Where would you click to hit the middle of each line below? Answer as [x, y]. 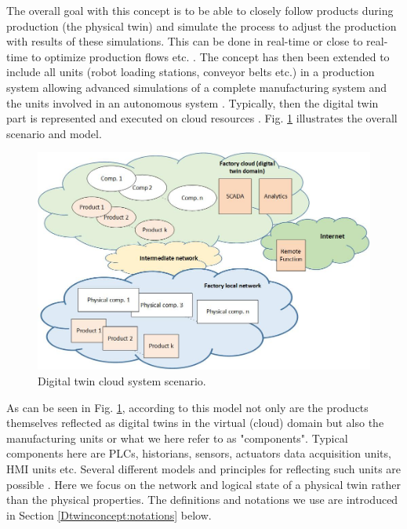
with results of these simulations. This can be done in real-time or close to [185, 41]
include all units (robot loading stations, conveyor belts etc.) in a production [191, 72]
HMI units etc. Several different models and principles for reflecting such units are [204, 468]
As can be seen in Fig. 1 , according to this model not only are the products [187, 407]
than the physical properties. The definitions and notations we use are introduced [202, 500]
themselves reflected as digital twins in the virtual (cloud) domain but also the [195, 423]
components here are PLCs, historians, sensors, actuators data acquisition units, [199, 453]
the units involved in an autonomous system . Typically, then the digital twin [193, 102]
